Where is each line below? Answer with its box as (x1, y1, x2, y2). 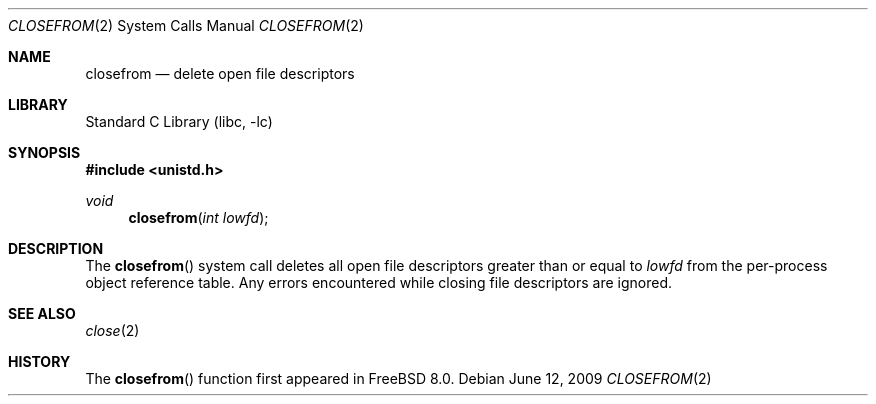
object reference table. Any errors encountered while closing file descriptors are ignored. (85, 274, 673, 291)
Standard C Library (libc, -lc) (85, 113, 273, 130)
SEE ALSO (8, 305, 76, 322)
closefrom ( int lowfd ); (128, 209, 269, 226)
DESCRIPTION (8, 240, 104, 257)
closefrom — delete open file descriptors (85, 65, 355, 82)
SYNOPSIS (8, 144, 81, 161)
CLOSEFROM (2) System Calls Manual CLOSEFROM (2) (8, 17, 364, 34)
